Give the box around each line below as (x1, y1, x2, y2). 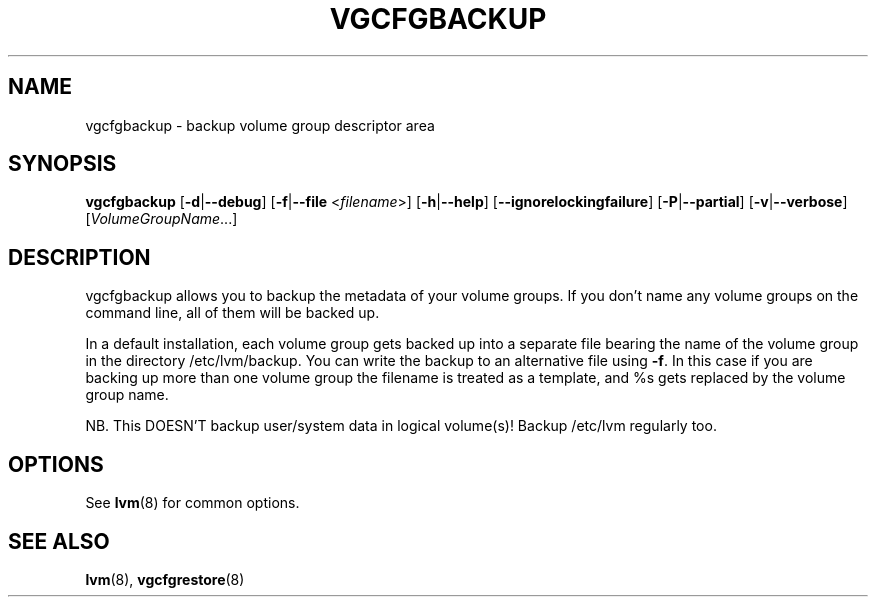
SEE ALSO (8, 528, 110, 554)
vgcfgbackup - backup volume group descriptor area (85, 116, 435, 134)
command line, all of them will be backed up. (85, 304, 380, 322)
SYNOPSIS (8, 151, 117, 177)
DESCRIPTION (8, 244, 151, 270)
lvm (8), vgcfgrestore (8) (85, 570, 245, 588)
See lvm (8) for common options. (85, 494, 300, 512)
